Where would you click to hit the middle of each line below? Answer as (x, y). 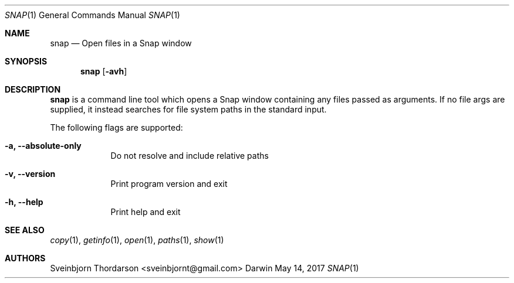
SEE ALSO (25, 230)
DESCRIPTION (33, 89)
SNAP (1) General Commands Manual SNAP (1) (92, 15)
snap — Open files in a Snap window (121, 43)
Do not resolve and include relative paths (190, 156)
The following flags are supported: (116, 127)
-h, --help (24, 202)
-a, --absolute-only (43, 146)
